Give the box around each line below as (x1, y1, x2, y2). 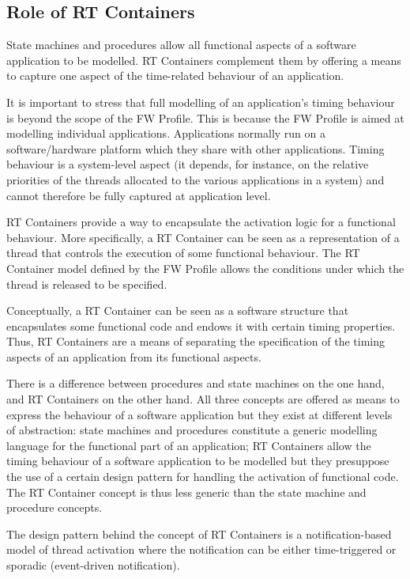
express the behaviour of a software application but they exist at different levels (6, 406, 393, 422)
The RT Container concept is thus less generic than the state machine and (6, 483, 367, 500)
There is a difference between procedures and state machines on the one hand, (6, 375, 385, 392)
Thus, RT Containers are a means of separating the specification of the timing (6, 333, 386, 350)
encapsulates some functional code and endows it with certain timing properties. (6, 317, 396, 334)
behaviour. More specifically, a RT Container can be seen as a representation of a (6, 229, 400, 245)
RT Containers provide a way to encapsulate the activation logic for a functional (6, 214, 396, 230)
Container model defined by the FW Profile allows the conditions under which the (6, 259, 404, 276)
